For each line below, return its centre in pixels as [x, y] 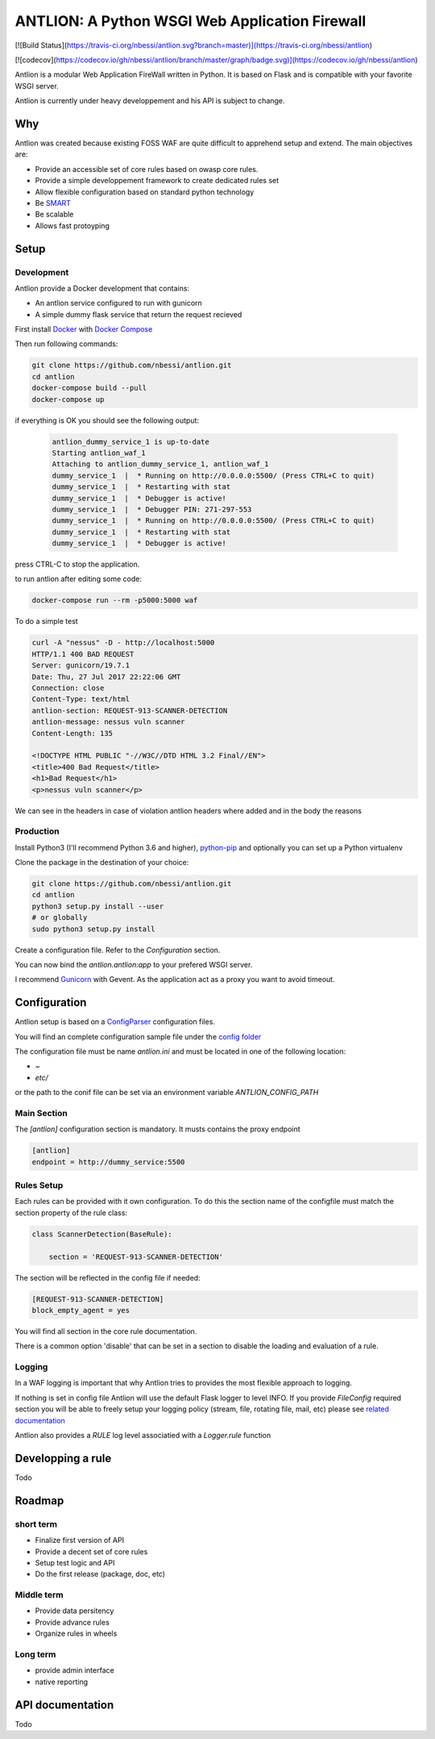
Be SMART [53, 203]
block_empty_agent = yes [81, 1310]
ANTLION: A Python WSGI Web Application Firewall [191, 21]
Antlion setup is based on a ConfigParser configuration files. [115, 1022]
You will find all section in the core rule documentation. [106, 1331]
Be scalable [54, 215]
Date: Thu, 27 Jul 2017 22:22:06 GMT [106, 677]
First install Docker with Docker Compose [84, 329]
